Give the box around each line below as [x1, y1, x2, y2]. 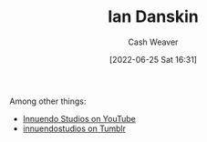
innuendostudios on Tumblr [22, 123, 126, 134]
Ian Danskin [108, 6, 199, 27]
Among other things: [9, 96, 87, 106]
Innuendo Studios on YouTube [22, 113, 137, 124]
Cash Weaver [128, 36, 179, 47]
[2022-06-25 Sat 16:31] [109, 54, 198, 65]
